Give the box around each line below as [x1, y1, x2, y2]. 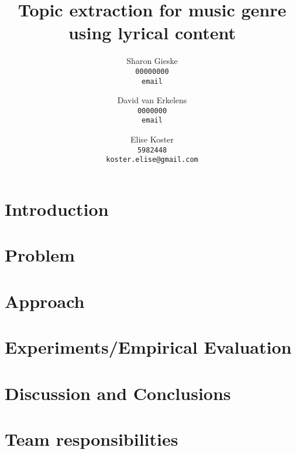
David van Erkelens [117, 94, 187, 106]
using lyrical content [68, 21, 236, 45]
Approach [5, 289, 85, 313]
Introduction [5, 197, 109, 221]
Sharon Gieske [126, 55, 178, 67]
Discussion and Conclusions [5, 381, 231, 405]
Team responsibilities [5, 426, 178, 450]
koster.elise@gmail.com [106, 155, 198, 164]
